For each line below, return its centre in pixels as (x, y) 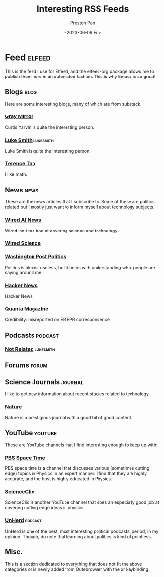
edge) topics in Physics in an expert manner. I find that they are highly (76, 474)
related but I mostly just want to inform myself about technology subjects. (80, 207)
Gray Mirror (19, 116)
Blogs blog (21, 92)
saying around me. (24, 272)
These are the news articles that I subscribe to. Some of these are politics (80, 202)
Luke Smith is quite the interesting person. (48, 151)
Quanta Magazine (27, 308)
